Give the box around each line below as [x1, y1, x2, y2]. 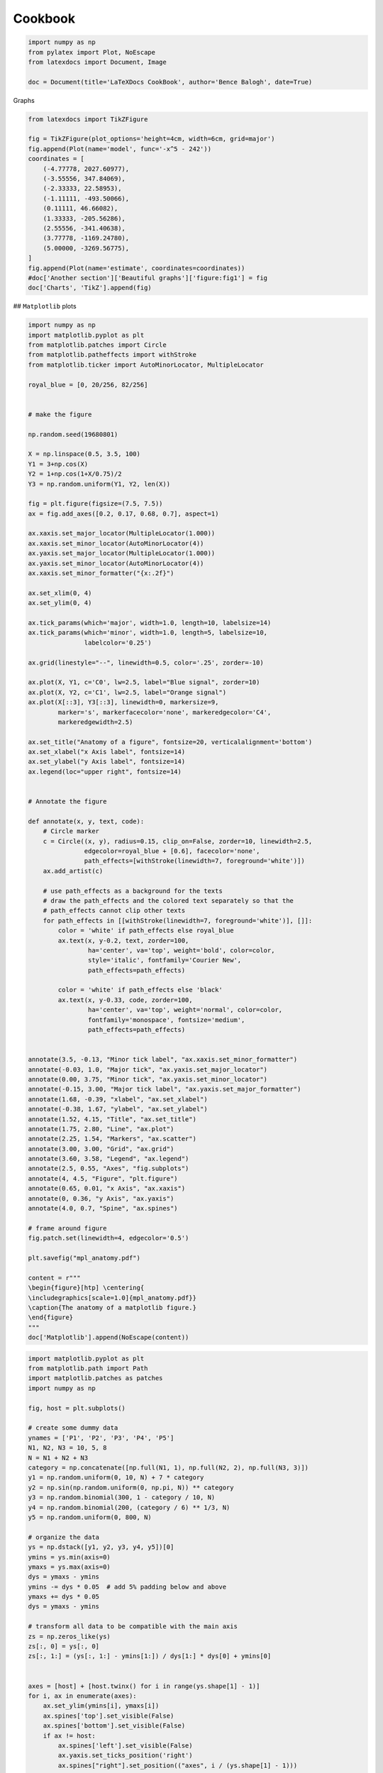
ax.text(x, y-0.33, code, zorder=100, [57, 996, 193, 1004]
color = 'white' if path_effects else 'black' [57, 986, 223, 994]
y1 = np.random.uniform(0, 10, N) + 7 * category [28, 1474, 204, 1482]
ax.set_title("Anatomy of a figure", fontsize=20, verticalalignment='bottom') [28, 738, 313, 746]
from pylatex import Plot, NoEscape [28, 48, 156, 56]
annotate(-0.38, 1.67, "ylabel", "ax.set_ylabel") [28, 1105, 209, 1113]
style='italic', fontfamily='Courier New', [87, 956, 242, 965]
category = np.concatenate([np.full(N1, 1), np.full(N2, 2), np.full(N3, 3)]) [28, 1464, 309, 1472]
